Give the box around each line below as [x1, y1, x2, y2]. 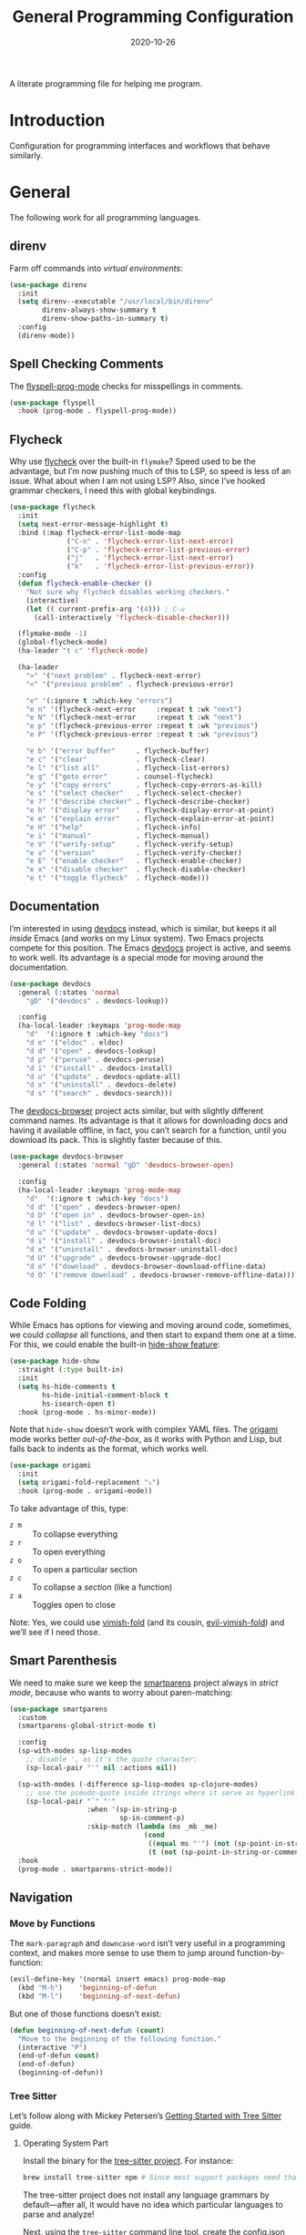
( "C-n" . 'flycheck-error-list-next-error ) [66, 536, 234, 546]
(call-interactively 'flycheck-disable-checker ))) [33, 613, 230, 622]
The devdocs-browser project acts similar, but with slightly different [9, 1106, 264, 1117]
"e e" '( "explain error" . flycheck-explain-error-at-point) [25, 814, 275, 823]
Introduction [9, 110, 106, 131]
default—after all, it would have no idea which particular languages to [22, 2199, 284, 2210]
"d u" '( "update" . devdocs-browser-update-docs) [25, 1228, 219, 1237]
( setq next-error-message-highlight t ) [17, 520, 169, 529]
